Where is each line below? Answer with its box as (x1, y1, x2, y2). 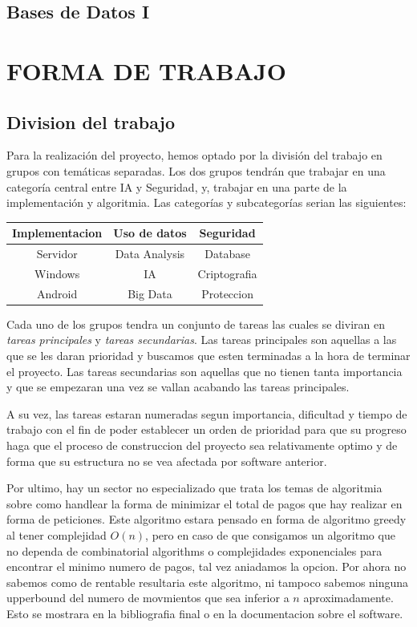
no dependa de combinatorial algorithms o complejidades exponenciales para (6, 542, 383, 559)
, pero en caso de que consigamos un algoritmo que (145, 526, 395, 543)
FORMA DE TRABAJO (6, 54, 286, 87)
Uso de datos (113, 225, 187, 241)
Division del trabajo (6, 109, 176, 134)
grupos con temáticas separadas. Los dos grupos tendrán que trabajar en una (6, 162, 386, 179)
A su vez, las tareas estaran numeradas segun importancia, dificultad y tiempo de (6, 405, 407, 422)
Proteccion (201, 285, 253, 301)
